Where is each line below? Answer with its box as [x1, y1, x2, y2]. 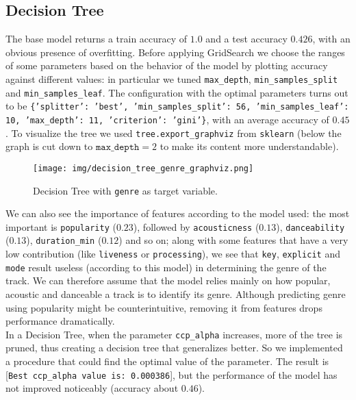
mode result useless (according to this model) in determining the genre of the [5, 260, 327, 274]
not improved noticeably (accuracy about [5, 381, 179, 395]
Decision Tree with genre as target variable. [33, 183, 218, 197]
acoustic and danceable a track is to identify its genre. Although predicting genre [5, 286, 346, 301]
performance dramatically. [5, 314, 115, 328]
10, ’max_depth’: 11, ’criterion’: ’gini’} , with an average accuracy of [5, 112, 329, 126]
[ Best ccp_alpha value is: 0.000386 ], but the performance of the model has [5, 367, 338, 382]
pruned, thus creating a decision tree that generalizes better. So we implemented [5, 340, 343, 355]
